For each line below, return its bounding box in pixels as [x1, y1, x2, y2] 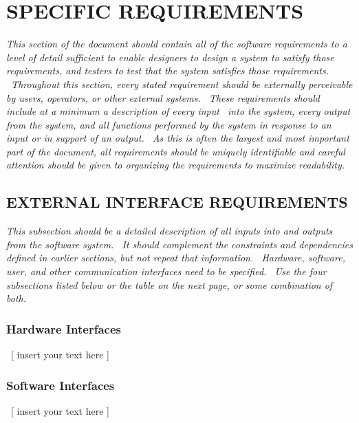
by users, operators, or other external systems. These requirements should [6, 90, 320, 105]
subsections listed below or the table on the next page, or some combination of [6, 277, 333, 292]
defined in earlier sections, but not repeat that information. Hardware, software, [6, 250, 345, 265]
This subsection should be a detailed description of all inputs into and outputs [6, 224, 333, 238]
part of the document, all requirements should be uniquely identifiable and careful [6, 144, 345, 158]
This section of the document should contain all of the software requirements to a [6, 36, 347, 51]
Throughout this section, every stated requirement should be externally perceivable [11, 76, 353, 91]
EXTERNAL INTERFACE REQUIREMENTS [6, 191, 348, 213]
